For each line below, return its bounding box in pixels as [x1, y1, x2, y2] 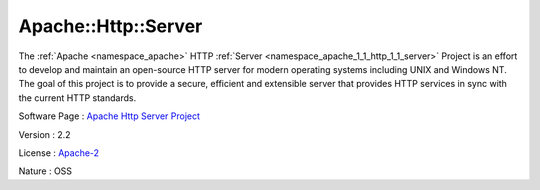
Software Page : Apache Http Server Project [18, 110, 200, 122]
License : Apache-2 [18, 146, 100, 159]
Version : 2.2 [18, 128, 71, 140]
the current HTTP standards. [18, 91, 137, 104]
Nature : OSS [18, 165, 73, 177]
